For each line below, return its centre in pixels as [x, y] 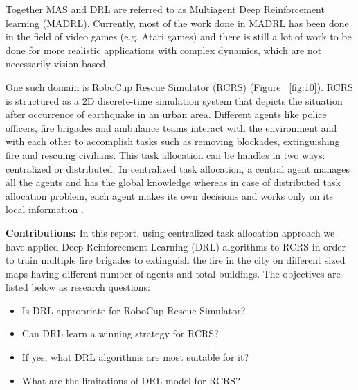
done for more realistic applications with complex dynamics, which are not [164, 50]
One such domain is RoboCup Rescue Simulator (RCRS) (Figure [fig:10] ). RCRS [179, 86]
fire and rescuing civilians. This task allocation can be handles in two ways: [165, 154]
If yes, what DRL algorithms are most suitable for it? [135, 357]
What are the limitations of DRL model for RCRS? [131, 380]
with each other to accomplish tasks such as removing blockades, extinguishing [173, 141]
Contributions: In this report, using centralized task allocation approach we [170, 232]
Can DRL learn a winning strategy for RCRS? [120, 333]
